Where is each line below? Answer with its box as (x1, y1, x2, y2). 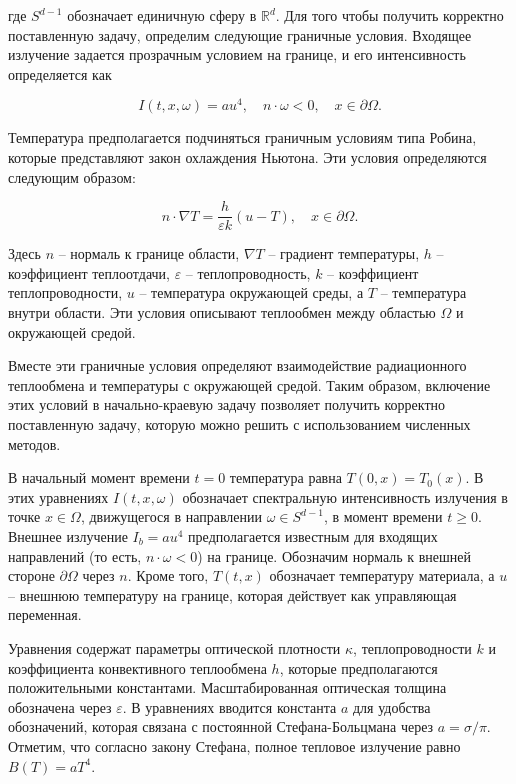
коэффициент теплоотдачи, (8, 262, 170, 283)
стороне (8, 565, 55, 586)
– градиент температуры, (268, 243, 420, 264)
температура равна (229, 467, 342, 488)
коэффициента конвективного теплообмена (8, 657, 267, 678)
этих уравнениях (8, 486, 109, 507)
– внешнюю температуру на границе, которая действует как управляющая (8, 584, 457, 605)
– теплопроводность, (185, 262, 311, 283)
